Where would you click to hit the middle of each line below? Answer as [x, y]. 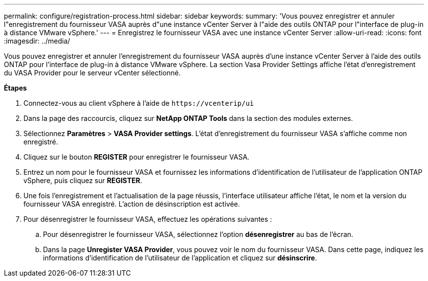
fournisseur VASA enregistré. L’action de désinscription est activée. [132, 204]
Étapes [15, 88]
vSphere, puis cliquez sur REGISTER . [83, 180]
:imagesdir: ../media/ [37, 41]
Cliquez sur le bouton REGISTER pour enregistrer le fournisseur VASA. [137, 157]
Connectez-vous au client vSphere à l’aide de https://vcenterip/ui [139, 103]
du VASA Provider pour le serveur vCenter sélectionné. [92, 73]
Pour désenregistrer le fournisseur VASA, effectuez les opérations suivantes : [148, 219]
